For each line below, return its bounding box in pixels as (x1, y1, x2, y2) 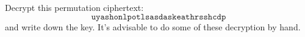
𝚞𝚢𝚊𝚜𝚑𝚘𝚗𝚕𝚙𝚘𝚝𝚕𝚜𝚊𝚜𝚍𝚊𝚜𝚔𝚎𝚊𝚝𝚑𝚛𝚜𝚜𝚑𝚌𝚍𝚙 (91, 12, 226, 21)
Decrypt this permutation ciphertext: (5, 1, 144, 13)
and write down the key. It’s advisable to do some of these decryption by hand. (5, 20, 301, 33)
